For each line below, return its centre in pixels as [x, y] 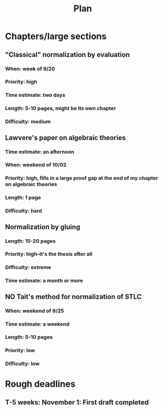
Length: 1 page [23, 198]
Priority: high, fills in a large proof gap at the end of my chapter [82, 178]
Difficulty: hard [24, 211]
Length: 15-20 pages [31, 241]
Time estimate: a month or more [44, 281]
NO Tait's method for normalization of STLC [73, 297]
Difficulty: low [22, 364]
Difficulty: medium [28, 122]
